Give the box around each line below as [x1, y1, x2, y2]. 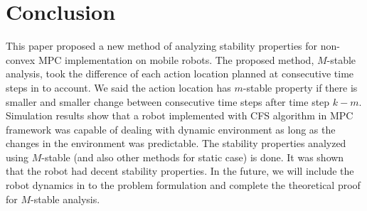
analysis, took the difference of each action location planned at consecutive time [6, 66, 354, 81]
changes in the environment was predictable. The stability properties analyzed [6, 136, 346, 151]
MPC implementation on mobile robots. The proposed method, [38, 52, 314, 67]
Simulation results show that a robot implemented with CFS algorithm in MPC [6, 108, 353, 123]
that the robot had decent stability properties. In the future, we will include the [6, 163, 354, 178]
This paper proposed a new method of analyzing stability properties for [6, 38, 318, 53]
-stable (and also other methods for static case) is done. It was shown [41, 149, 344, 164]
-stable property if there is [243, 80, 358, 94]
